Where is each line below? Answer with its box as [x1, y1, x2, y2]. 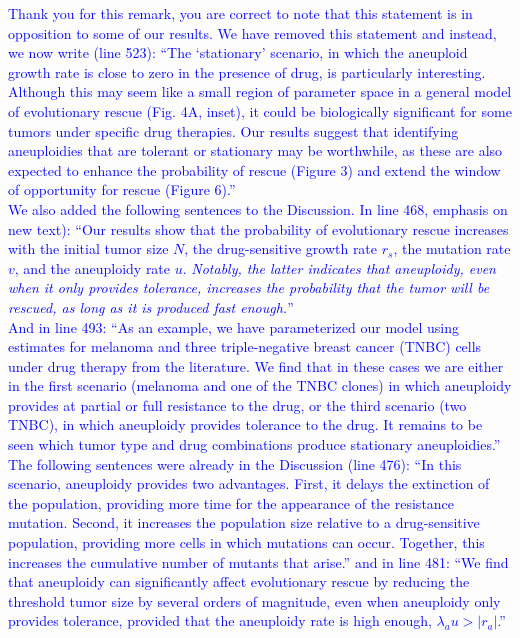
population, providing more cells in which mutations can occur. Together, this [8, 532, 485, 553]
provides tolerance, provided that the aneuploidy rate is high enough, [8, 610, 432, 631]
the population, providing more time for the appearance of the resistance [8, 492, 455, 513]
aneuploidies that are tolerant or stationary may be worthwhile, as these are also [8, 140, 503, 161]
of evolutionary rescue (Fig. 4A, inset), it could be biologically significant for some [8, 100, 512, 121]
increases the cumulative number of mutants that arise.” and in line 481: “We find [8, 551, 509, 572]
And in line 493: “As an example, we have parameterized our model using [8, 316, 459, 337]
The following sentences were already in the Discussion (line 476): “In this [8, 453, 462, 474]
